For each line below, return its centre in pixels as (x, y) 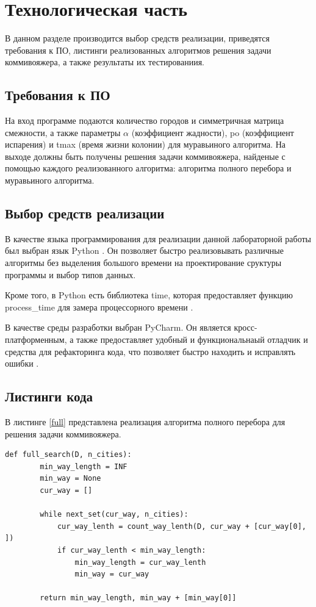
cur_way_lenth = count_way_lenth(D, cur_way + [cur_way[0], (181, 526)
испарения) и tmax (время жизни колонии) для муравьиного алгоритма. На (145, 144)
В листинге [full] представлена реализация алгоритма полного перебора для (145, 422)
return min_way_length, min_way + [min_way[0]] (138, 598)
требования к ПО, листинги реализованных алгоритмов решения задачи (138, 50)
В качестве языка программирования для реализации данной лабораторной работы (158, 238)
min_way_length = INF (84, 466)
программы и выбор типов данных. (70, 274)
